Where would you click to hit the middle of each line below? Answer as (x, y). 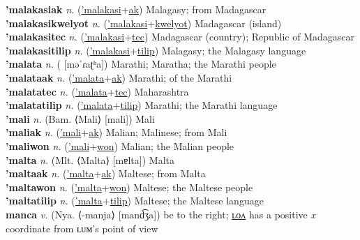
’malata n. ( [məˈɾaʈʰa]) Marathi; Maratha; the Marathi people (141, 64)
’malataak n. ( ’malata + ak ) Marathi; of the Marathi (119, 77)
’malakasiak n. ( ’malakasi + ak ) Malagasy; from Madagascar (136, 9)
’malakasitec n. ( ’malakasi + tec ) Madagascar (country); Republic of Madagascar (180, 37)
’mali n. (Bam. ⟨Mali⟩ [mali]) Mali (80, 118)
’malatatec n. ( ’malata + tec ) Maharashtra (97, 91)
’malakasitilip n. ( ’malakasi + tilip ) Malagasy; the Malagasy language (156, 50)
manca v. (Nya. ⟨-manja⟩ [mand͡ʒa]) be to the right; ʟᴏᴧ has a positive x (160, 214)
